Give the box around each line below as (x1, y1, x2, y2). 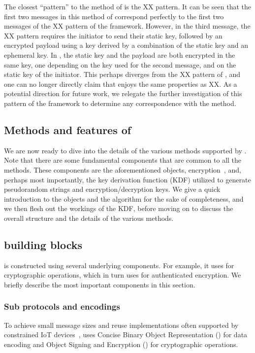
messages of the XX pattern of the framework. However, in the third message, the (4, 21, 251, 31)
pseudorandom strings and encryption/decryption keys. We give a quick (4, 184, 221, 194)
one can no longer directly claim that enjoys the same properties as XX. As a (4, 78, 237, 89)
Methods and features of (4, 122, 131, 137)
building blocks (4, 237, 83, 252)
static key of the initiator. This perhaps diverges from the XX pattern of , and (4, 69, 241, 79)
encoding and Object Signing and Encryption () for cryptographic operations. (4, 339, 238, 349)
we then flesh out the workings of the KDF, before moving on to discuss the (4, 203, 233, 213)
